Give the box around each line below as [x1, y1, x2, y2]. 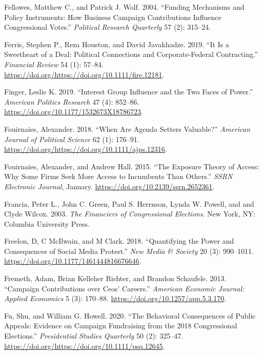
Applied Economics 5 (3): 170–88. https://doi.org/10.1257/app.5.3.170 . [4, 293, 227, 304]
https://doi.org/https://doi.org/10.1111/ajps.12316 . [4, 144, 167, 154]
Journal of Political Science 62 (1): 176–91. [4, 133, 139, 144]
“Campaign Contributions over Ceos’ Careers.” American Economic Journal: [4, 283, 245, 293]
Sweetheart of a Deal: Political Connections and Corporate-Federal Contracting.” [4, 49, 258, 60]
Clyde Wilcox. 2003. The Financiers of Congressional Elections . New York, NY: [4, 208, 256, 219]
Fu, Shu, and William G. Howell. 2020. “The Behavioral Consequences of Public [4, 310, 256, 321]
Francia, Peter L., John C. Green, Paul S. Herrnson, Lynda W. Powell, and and [4, 198, 254, 209]
